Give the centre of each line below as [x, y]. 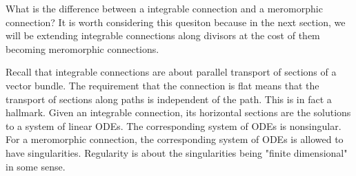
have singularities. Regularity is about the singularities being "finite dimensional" [177, 152]
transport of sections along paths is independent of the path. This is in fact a [169, 99]
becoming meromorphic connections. [82, 48]
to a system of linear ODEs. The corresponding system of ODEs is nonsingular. [174, 125]
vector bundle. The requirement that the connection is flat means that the [162, 85]
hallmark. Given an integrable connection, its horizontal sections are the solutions [178, 112]
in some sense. [36, 166]
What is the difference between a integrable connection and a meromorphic [164, 8]
